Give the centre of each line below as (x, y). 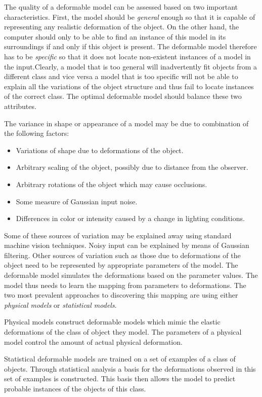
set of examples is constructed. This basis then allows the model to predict (120, 378)
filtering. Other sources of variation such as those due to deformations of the (122, 255)
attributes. (20, 106)
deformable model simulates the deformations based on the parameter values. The (131, 275)
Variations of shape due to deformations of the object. (100, 150)
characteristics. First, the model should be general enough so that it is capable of (130, 16)
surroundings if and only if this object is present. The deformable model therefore (130, 46)
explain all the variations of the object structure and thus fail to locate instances (129, 86)
